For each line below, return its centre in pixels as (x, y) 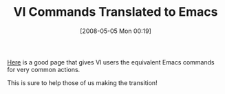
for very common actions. (44, 69)
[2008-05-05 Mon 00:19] (116, 31)
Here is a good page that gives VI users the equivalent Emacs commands (111, 62)
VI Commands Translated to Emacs (116, 12)
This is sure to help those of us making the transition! (82, 82)
